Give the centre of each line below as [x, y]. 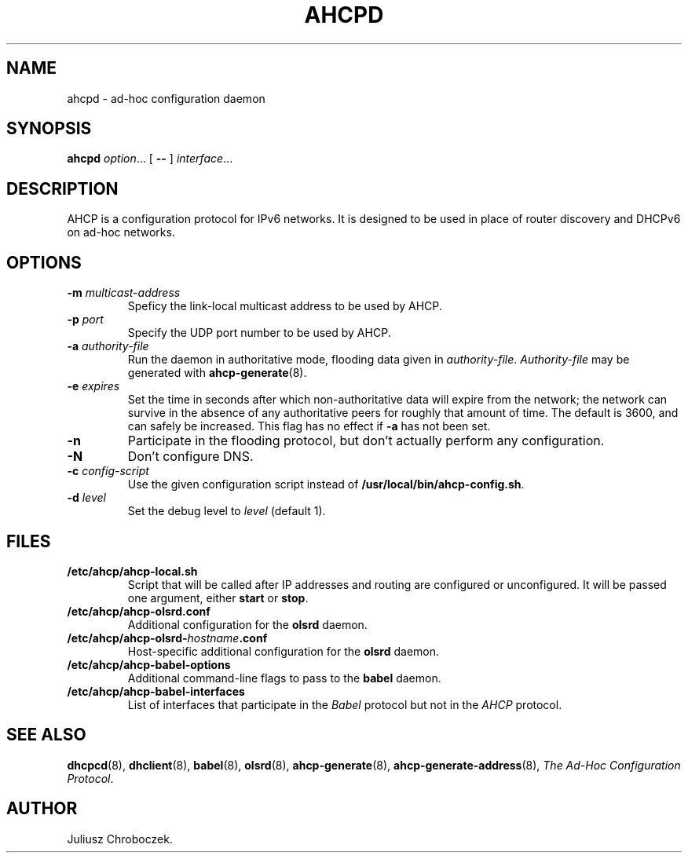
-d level [86, 498]
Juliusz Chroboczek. [120, 839]
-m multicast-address [124, 293]
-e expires [93, 386]
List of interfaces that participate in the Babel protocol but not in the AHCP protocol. [345, 704]
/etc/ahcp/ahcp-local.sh [132, 571]
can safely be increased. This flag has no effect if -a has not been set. [309, 426]
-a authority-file [108, 346]
